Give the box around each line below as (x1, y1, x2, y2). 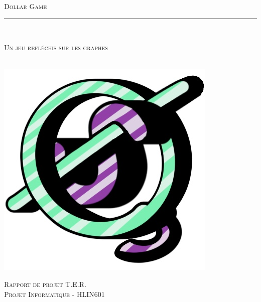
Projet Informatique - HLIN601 (4, 288, 105, 299)
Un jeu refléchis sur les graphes (4, 42, 108, 53)
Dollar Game (4, 1, 47, 11)
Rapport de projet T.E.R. (4, 278, 86, 289)
